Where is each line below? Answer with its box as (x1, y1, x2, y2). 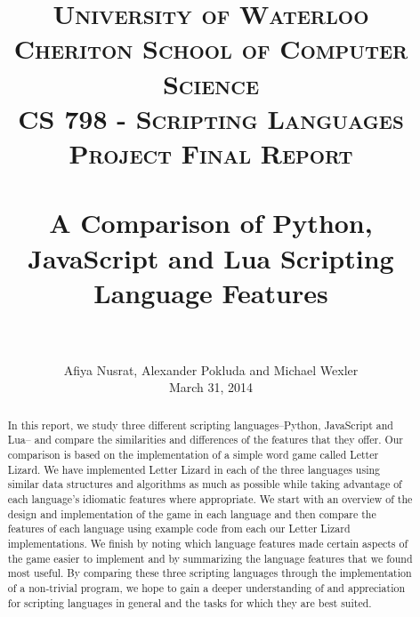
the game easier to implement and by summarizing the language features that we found (7, 550, 413, 565)
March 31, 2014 (168, 378, 254, 397)
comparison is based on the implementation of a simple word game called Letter (7, 447, 379, 462)
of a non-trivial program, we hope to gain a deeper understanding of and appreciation (7, 581, 406, 596)
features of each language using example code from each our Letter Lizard (7, 521, 351, 536)
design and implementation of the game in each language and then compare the (7, 506, 376, 521)
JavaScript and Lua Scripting (28, 239, 394, 276)
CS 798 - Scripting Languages (18, 100, 404, 136)
